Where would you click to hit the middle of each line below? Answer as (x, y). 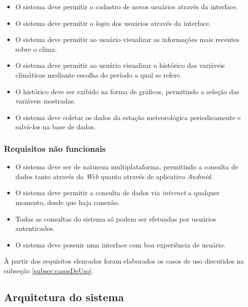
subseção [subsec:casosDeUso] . (49, 270)
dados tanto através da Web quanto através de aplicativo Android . (114, 176)
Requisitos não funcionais (55, 148)
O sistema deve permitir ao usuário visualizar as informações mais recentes (127, 39)
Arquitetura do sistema (64, 297)
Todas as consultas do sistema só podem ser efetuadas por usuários (116, 218)
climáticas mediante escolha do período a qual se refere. (99, 74)
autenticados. (35, 228)
